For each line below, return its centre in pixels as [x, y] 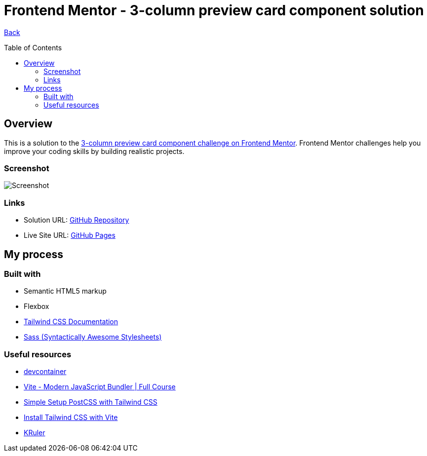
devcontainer [45, 372]
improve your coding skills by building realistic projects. [94, 151]
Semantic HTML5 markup [65, 291]
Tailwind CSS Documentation [71, 322]
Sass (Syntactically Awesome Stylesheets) [93, 337]
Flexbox [37, 306]
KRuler [35, 433]
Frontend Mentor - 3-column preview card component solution [214, 10]
